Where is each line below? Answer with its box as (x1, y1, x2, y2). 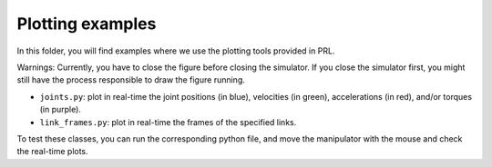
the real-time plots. (16, 146, 88, 157)
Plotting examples (16, 14, 157, 34)
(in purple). (39, 104, 82, 115)
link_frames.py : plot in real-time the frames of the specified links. (39, 116, 297, 127)
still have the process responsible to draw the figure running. (16, 74, 245, 85)
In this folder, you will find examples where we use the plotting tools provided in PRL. (16, 45, 335, 56)
